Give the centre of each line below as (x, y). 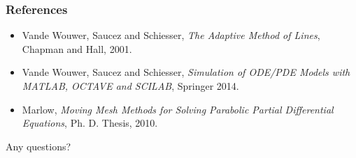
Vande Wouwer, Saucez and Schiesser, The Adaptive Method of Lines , (171, 35)
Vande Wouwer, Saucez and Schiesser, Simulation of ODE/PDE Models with (186, 72)
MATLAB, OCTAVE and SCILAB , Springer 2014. (130, 86)
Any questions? (38, 146)
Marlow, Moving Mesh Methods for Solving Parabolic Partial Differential (178, 109)
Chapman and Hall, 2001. (77, 48)
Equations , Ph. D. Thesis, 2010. (90, 123)
